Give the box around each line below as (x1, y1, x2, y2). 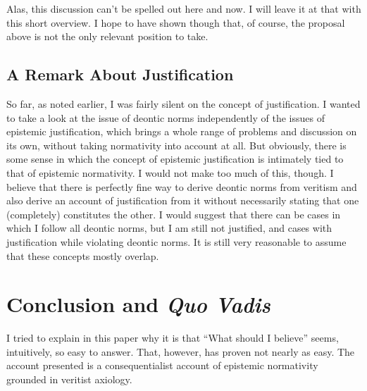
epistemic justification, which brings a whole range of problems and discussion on (6, 124, 357, 139)
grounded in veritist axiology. (6, 372, 132, 387)
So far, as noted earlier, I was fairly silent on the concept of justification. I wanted (6, 96, 361, 111)
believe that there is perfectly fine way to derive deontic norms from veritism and (6, 179, 357, 194)
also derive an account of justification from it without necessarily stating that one (6, 193, 359, 208)
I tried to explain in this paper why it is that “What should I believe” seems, (6, 330, 339, 345)
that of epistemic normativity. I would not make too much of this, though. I (6, 165, 334, 180)
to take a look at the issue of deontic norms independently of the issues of (6, 110, 325, 125)
